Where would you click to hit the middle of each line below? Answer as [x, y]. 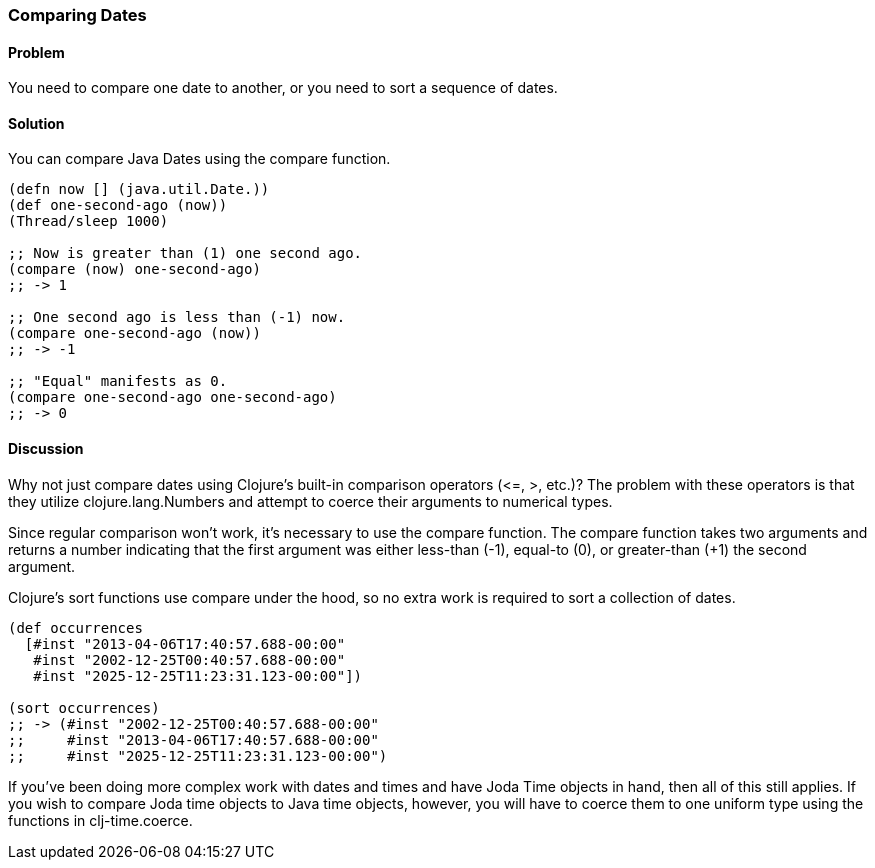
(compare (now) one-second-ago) [134, 269]
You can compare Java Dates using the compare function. [199, 159]
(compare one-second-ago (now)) [134, 333]
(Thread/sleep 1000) [88, 221]
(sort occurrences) [84, 707]
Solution [36, 123]
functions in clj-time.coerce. [100, 820]
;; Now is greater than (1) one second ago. [185, 253]
